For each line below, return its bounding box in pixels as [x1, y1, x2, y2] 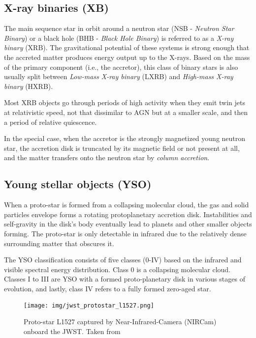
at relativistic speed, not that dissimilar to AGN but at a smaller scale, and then [4, 107, 248, 117]
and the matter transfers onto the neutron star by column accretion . [4, 152, 210, 163]
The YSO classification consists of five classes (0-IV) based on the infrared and [4, 254, 242, 265]
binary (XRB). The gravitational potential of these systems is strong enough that [4, 42, 250, 53]
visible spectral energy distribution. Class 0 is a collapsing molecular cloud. [4, 264, 230, 274]
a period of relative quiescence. [4, 116, 97, 127]
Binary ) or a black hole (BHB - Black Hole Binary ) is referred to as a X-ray [4, 32, 234, 43]
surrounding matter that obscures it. [4, 238, 114, 248]
